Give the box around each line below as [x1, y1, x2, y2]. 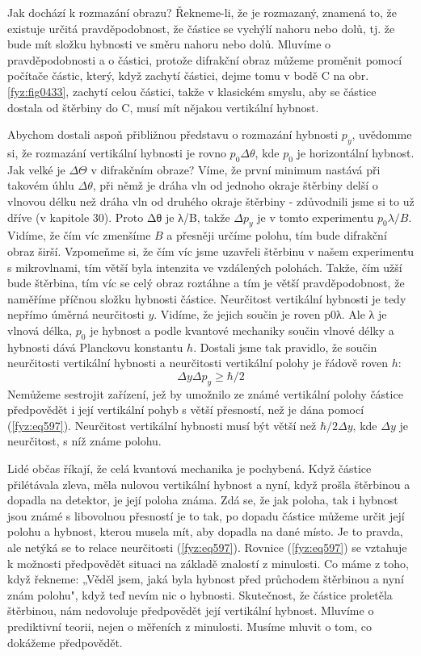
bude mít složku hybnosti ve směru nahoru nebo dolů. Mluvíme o [7, 36, 331, 52]
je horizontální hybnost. [297, 144, 415, 161]
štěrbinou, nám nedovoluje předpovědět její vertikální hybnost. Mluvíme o [7, 602, 374, 619]
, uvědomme [352, 126, 412, 143]
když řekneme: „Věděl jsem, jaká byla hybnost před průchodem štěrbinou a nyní [7, 570, 404, 587]
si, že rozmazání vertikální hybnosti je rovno [7, 144, 226, 161]
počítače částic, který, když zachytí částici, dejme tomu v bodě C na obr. [7, 67, 369, 84]
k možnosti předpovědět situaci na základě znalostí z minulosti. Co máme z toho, [7, 554, 409, 571]
